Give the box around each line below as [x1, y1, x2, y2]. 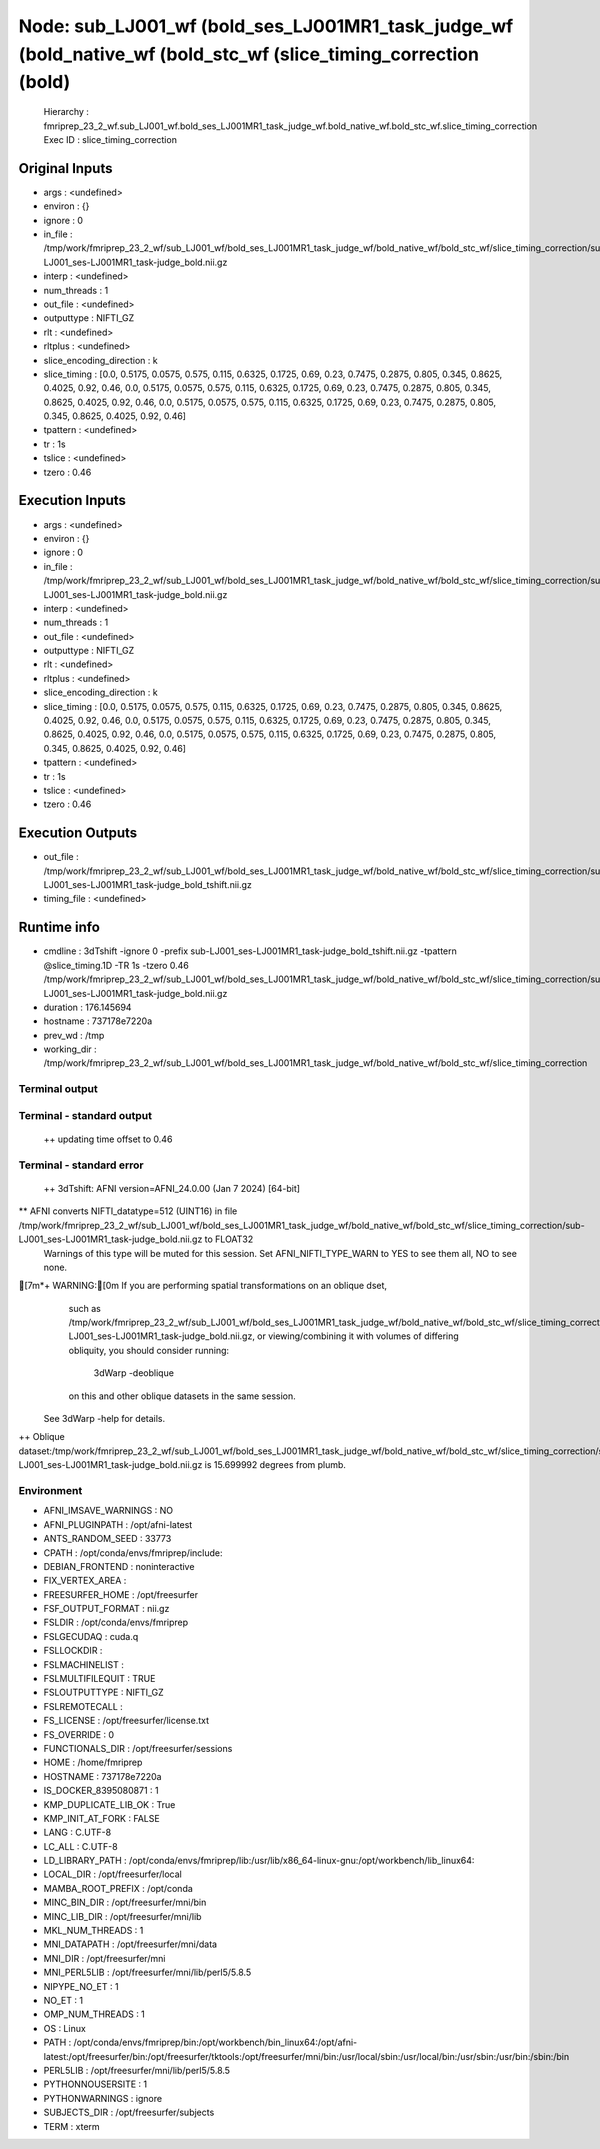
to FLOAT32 [204, 1233, 254, 1245]
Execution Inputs [18, 492, 127, 509]
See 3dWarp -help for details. [43, 1413, 166, 1425]
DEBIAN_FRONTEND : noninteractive [43, 1560, 195, 1572]
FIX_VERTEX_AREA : [43, 1575, 127, 1587]
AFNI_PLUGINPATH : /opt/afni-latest [43, 1518, 193, 1530]
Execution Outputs [18, 825, 138, 842]
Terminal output [18, 1082, 99, 1096]
